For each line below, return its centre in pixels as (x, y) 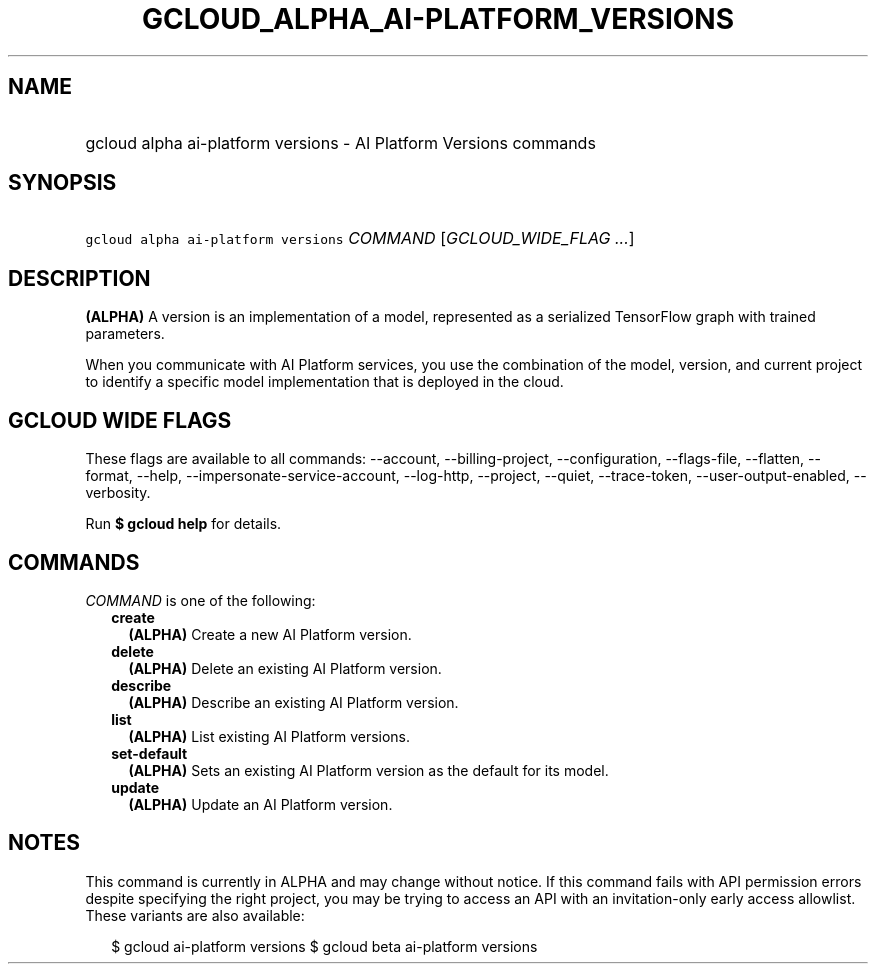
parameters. (125, 334)
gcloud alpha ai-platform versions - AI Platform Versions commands (340, 142)
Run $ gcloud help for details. (183, 524)
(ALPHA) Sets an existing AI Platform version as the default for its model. (368, 770)
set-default (149, 753)
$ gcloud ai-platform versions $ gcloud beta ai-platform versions (324, 946)
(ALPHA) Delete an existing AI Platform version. (285, 668)
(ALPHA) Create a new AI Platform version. (270, 634)
